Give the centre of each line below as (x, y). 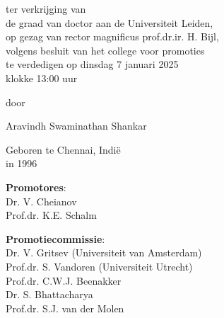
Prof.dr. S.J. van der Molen (65, 308)
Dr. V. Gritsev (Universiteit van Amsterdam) (104, 252)
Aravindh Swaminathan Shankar (76, 126)
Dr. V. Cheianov (41, 201)
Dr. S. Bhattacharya (49, 294)
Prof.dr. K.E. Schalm (51, 215)
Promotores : (36, 187)
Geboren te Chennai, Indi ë (63, 149)
